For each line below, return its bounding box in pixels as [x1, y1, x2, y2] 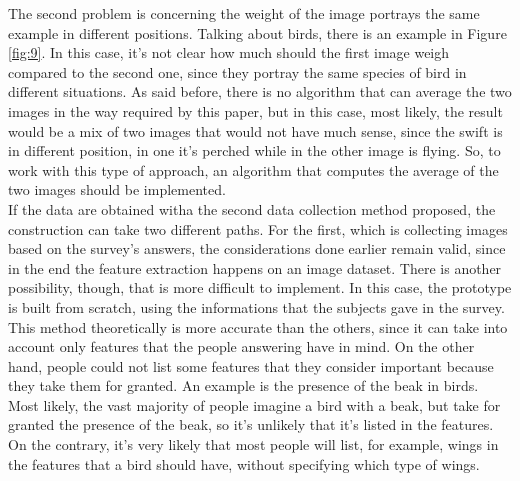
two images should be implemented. [8, 179, 226, 200]
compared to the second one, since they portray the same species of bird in [8, 61, 467, 82]
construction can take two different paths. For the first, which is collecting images [8, 218, 508, 239]
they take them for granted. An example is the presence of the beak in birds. [8, 375, 479, 396]
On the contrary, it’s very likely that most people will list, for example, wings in [8, 434, 499, 455]
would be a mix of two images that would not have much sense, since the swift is [8, 120, 503, 141]
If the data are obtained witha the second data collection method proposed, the [8, 198, 496, 219]
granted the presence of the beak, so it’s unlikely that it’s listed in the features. [8, 414, 494, 435]
